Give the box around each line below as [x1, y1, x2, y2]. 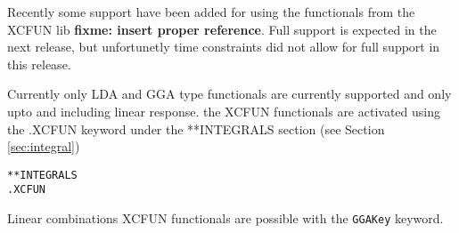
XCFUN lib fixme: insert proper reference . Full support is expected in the [7, 20, 437, 38]
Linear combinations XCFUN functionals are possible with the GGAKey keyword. [7, 209, 444, 228]
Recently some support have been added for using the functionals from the [7, 3, 415, 20]
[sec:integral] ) [7, 137, 80, 156]
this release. [7, 54, 71, 73]
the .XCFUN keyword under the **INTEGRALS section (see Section [7, 119, 385, 138]
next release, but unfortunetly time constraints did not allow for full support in [7, 37, 440, 56]
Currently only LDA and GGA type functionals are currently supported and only [7, 84, 452, 103]
